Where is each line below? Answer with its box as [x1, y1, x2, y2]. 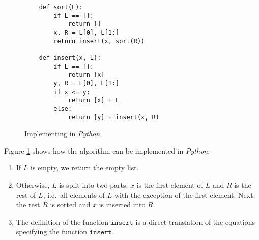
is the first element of [136, 179, 203, 190]
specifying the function [16, 226, 88, 237]
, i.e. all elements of [43, 189, 105, 200]
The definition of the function [16, 216, 109, 227]
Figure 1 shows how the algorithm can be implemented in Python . [4, 145, 210, 156]
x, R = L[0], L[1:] [53, 28, 120, 36]
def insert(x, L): [39, 54, 101, 62]
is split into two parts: [59, 179, 128, 190]
